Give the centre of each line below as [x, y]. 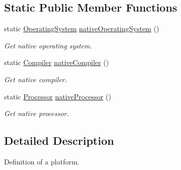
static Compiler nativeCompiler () [56, 62]
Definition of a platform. [42, 161]
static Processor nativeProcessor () [58, 96]
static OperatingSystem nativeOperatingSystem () [82, 29]
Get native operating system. [48, 45]
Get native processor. [37, 113]
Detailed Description [59, 140]
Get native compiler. [36, 79]
